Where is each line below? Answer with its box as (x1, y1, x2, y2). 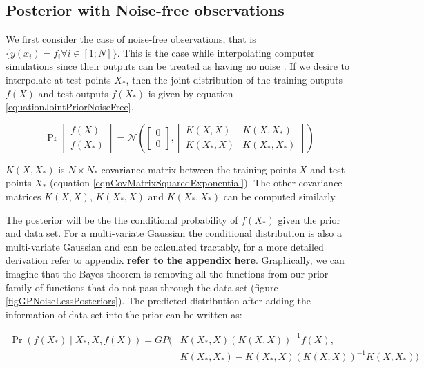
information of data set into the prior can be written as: (6, 307, 242, 321)
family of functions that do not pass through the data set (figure (6, 280, 278, 294)
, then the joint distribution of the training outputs (126, 72, 343, 86)
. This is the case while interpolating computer (117, 45, 315, 59)
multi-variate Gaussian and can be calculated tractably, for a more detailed (6, 239, 324, 253)
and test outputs (38, 86, 108, 100)
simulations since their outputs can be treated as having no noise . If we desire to (6, 59, 350, 73)
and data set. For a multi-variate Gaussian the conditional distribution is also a (6, 226, 343, 240)
